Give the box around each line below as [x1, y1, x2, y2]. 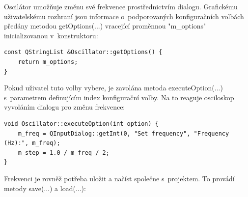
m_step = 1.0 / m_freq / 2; [18, 149, 110, 156]
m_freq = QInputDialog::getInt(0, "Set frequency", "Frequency [18, 130, 229, 137]
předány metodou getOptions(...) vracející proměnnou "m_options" [4, 21, 206, 31]
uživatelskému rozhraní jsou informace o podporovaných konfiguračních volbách [4, 11, 244, 21]
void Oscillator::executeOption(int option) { [4, 120, 159, 127]
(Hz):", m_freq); [4, 140, 60, 147]
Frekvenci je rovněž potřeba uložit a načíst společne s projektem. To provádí [4, 173, 235, 183]
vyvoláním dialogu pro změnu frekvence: [4, 102, 125, 112]
